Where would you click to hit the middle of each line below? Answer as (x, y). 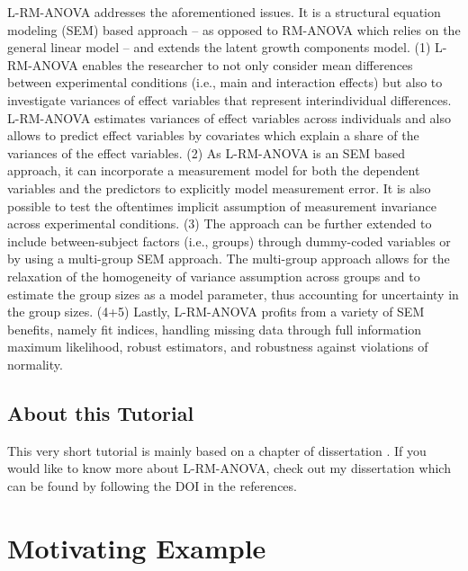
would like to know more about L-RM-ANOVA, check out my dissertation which (229, 468)
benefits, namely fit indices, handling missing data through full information (215, 329)
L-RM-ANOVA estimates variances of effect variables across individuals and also (229, 117)
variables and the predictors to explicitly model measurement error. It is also (219, 187)
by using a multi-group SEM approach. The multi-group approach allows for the (229, 259)
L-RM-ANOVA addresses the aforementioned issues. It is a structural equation (224, 12)
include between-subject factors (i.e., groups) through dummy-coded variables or (229, 241)
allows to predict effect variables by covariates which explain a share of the (213, 135)
